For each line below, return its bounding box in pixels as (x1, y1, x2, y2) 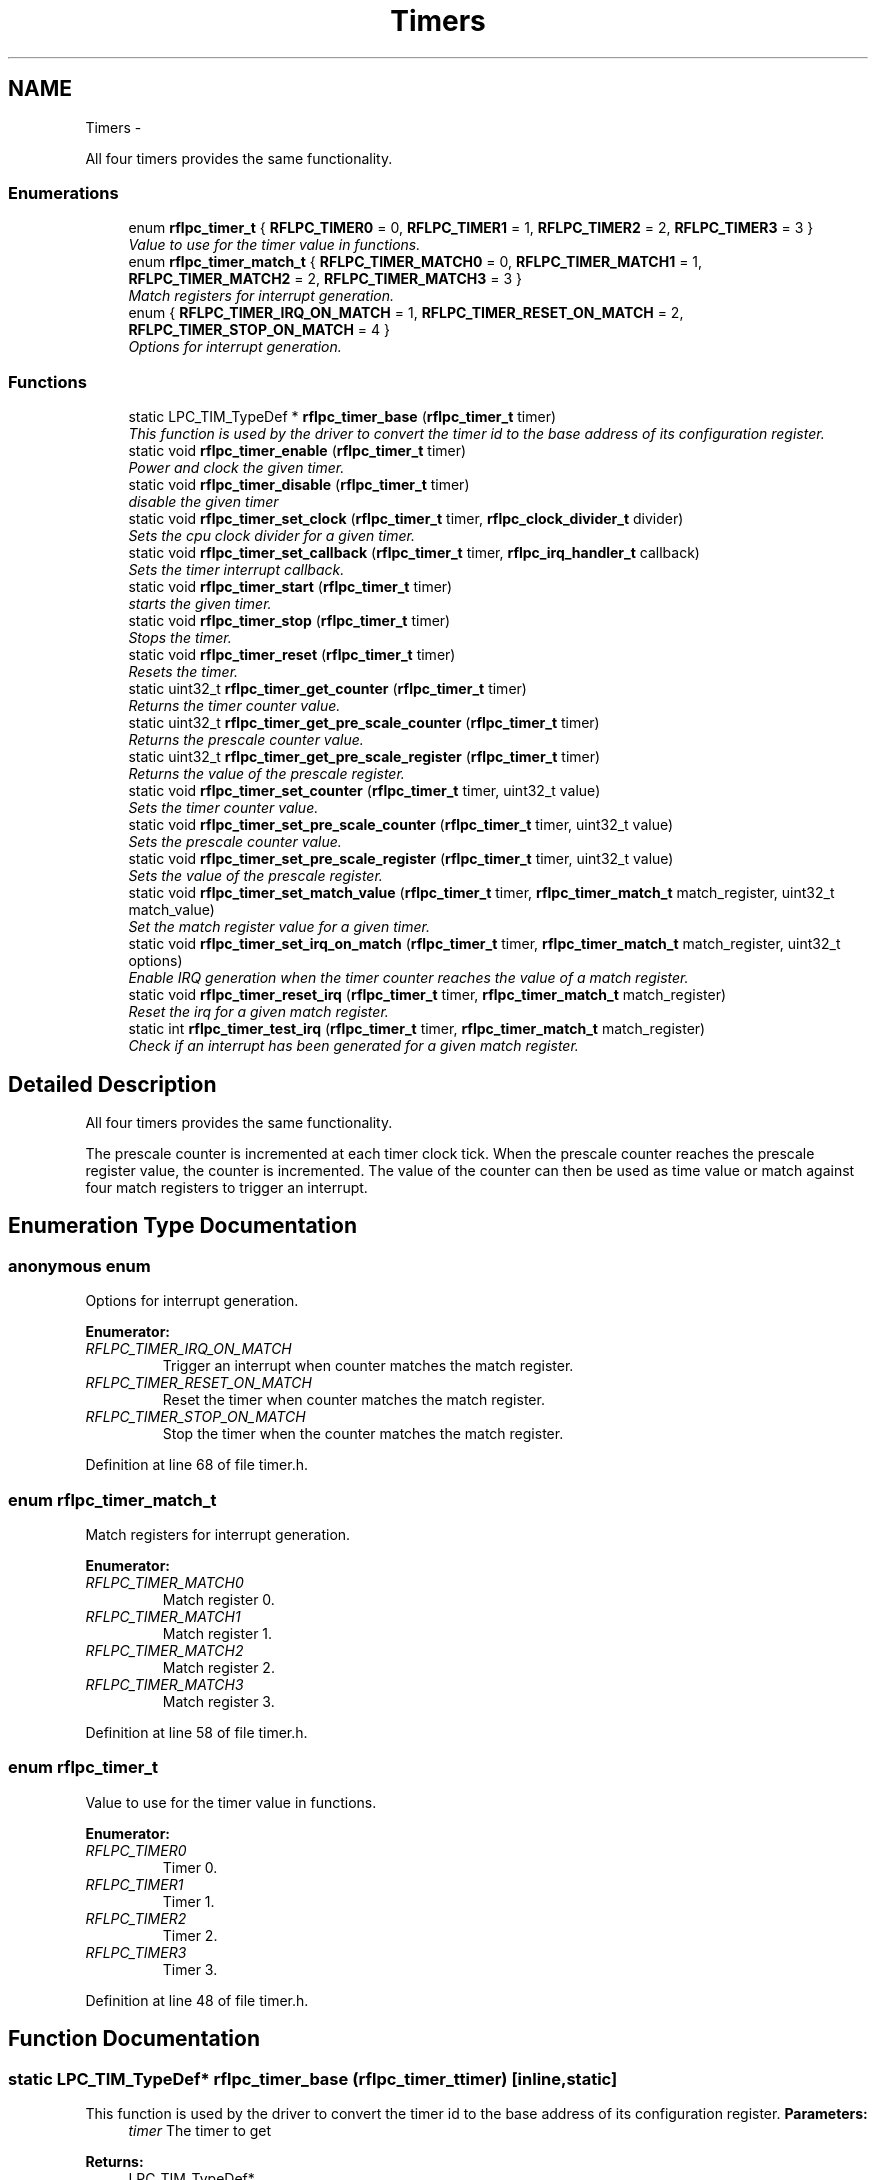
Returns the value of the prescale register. (128, 765, 405, 783)
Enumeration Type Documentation (8, 1213, 357, 1239)
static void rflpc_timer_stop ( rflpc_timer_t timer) (128, 612, 451, 630)
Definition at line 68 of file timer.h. (85, 1456, 308, 1474)
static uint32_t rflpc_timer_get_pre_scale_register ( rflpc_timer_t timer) (128, 748, 601, 766)
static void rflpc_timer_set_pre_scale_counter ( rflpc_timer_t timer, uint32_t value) (128, 816, 674, 834)
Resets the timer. (128, 663, 239, 681)
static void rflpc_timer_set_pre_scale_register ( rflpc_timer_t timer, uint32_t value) (128, 850, 674, 868)
